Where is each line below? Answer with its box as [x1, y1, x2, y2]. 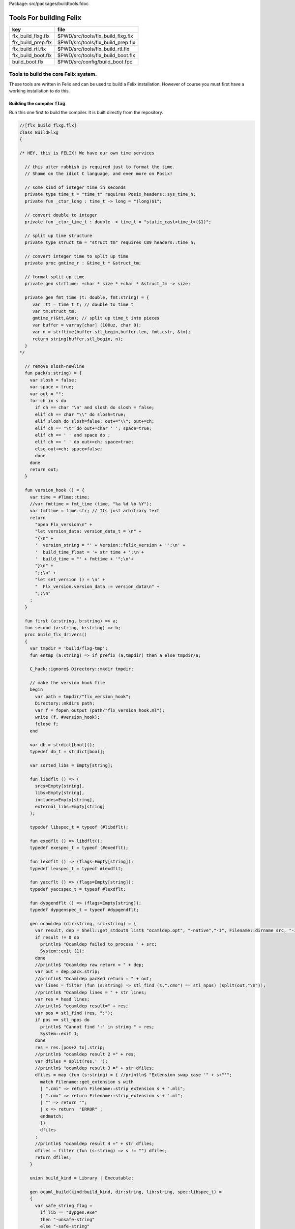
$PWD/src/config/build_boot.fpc [57, 58, 133, 65]
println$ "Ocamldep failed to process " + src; [40, 941, 157, 947]
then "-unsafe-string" [40, 1217, 95, 1222]
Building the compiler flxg [9, 101, 65, 107]
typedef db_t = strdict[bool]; [29, 749, 105, 754]
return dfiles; [35, 1155, 72, 1160]
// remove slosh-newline [25, 364, 85, 369]
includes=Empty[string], [35, 797, 95, 802]
